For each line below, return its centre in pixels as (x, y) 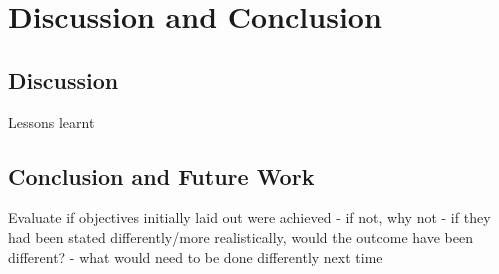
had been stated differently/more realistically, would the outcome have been (240, 236)
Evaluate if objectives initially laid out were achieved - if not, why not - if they (249, 217)
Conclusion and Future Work (161, 175)
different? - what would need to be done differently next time (195, 256)
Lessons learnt (51, 121)
